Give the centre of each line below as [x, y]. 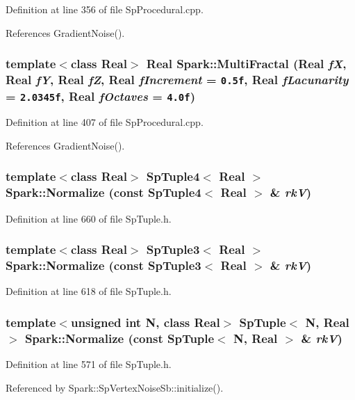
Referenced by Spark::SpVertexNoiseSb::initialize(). [115, 387]
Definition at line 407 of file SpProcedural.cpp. [105, 122]
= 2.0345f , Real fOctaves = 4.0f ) [100, 96]
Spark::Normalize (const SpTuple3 [104, 265]
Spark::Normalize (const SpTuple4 [104, 192]
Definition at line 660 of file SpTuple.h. [89, 218]
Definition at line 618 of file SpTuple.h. [89, 291]
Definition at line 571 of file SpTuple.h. [89, 364]
